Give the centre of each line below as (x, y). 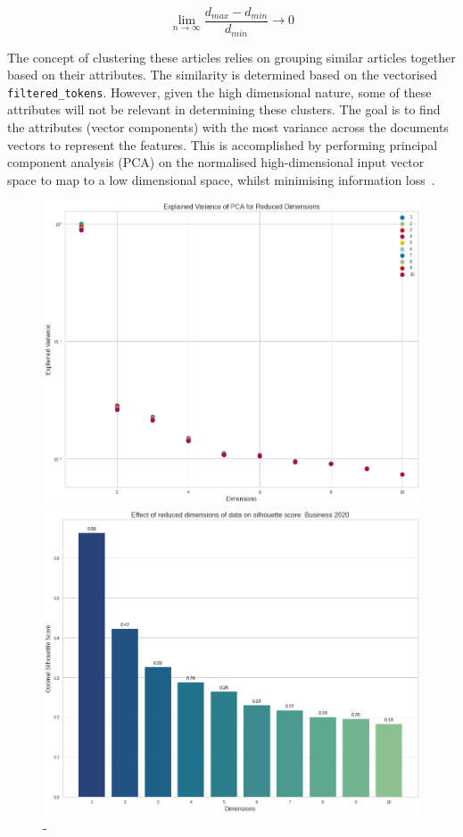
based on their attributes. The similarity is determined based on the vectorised (223, 75)
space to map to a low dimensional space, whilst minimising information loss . (221, 179)
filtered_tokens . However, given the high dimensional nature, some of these (219, 92)
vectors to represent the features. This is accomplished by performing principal (223, 144)
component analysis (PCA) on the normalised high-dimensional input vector (216, 162)
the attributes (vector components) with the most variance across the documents (228, 126)
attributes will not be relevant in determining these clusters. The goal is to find (224, 109)
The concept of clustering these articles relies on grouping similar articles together (231, 57)
